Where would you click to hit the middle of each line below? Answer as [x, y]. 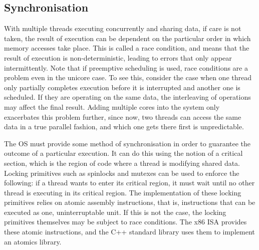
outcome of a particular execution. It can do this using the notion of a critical [123, 153]
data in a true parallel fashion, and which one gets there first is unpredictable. [124, 127]
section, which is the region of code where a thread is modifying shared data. [122, 163]
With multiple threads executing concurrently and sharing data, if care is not [123, 28]
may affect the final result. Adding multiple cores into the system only [112, 106]
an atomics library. [33, 241]
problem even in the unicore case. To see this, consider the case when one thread [128, 77]
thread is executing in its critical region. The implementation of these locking [123, 192]
